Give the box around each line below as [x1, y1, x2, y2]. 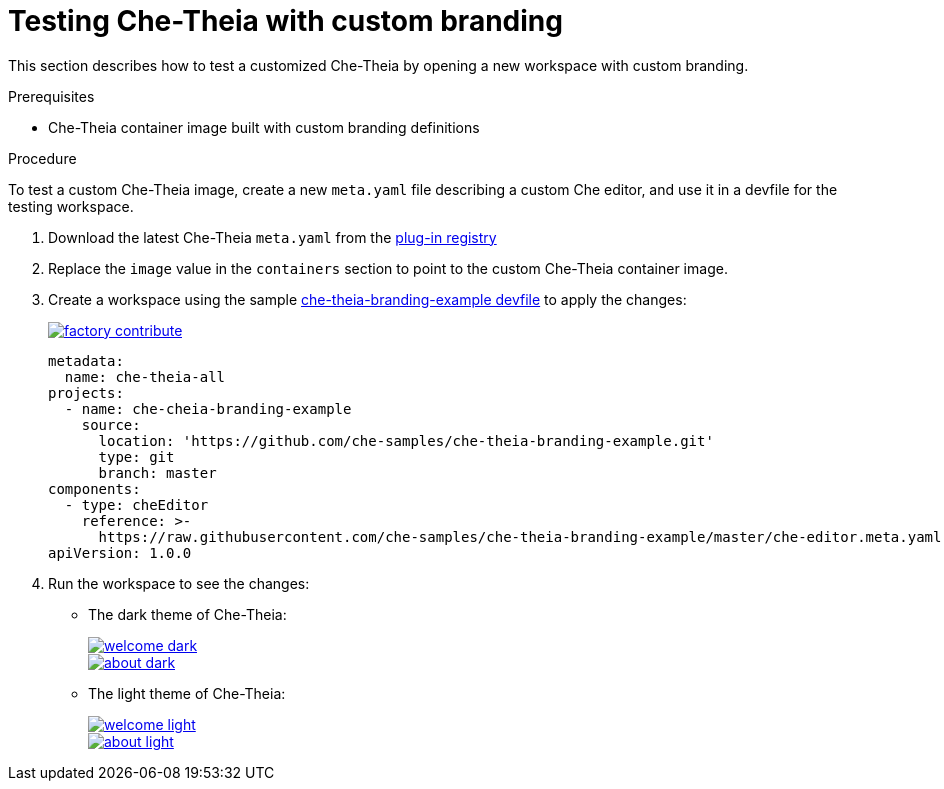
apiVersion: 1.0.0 [48, 544, 192, 561]
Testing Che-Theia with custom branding [8, 4, 563, 38]
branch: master [98, 464, 217, 481]
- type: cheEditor [64, 496, 209, 513]
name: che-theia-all [64, 368, 226, 385]
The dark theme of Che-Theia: [88, 605, 287, 623]
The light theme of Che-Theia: [88, 684, 286, 702]
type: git [98, 448, 175, 465]
